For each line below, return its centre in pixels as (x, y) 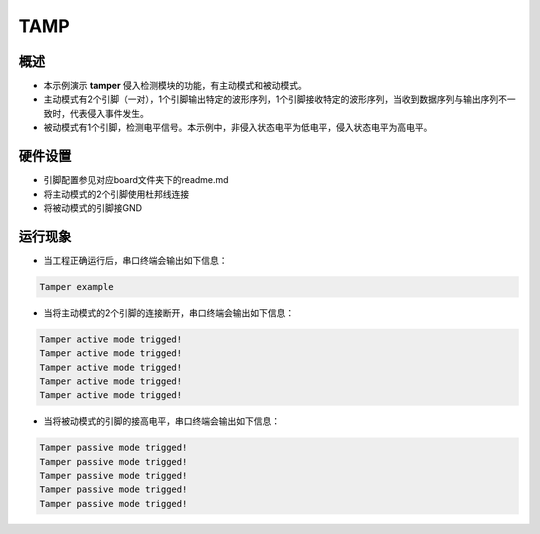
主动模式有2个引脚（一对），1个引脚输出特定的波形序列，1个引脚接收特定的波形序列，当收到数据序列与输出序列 (271, 99)
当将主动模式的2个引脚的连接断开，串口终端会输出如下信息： (169, 312)
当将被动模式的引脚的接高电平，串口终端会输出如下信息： (161, 421)
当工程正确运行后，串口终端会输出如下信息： (135, 260)
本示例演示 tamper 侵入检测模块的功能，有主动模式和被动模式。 (175, 86)
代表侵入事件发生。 (109, 113)
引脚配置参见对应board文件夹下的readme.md (136, 180)
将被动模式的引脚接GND (93, 207)
